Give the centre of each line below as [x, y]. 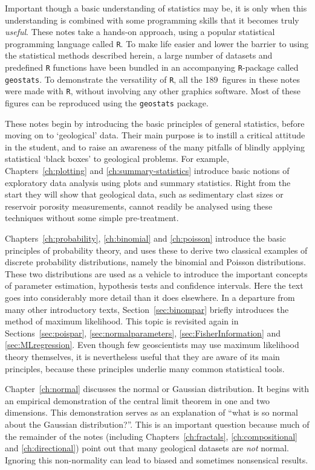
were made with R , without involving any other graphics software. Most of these [153, 91]
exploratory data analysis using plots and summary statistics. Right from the [148, 182]
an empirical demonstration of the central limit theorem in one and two [138, 400]
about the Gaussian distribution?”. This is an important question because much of [157, 424]
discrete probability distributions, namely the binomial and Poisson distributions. [155, 262]
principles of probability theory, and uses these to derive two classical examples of [156, 250]
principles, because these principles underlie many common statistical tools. [145, 368]
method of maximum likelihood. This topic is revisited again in [122, 321]
